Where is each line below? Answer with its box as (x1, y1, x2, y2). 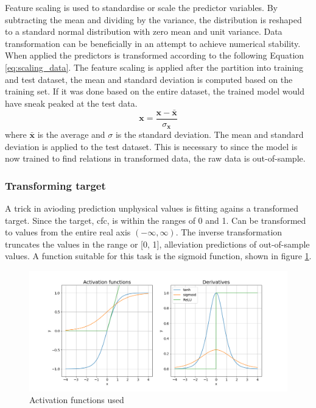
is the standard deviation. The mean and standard (115, 128, 304, 141)
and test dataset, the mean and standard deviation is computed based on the (5, 73, 293, 85)
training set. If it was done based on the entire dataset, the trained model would (5, 85, 304, 98)
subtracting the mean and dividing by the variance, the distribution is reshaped (5, 13, 302, 26)
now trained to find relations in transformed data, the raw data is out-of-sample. (5, 152, 306, 165)
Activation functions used (29, 393, 124, 406)
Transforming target (5, 177, 106, 193)
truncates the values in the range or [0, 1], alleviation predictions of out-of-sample (5, 237, 310, 250)
